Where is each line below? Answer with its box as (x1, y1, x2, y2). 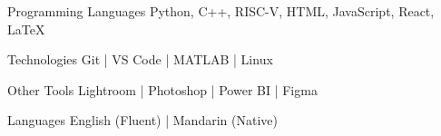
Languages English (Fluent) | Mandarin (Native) (7, 111, 278, 130)
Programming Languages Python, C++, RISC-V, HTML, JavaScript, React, (7, 2, 435, 20)
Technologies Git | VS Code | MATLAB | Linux (7, 50, 273, 69)
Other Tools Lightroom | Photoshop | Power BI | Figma (7, 80, 318, 99)
